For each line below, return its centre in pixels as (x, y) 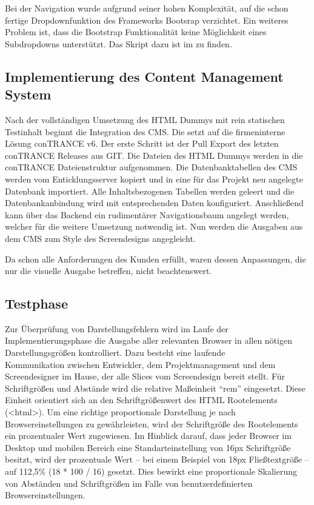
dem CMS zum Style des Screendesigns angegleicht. (100, 238)
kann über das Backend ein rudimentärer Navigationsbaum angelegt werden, (147, 214)
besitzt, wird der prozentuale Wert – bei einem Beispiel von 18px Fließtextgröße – (157, 459)
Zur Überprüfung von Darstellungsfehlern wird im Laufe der (117, 328)
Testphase (36, 303)
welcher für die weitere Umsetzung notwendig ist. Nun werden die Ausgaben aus (154, 226)
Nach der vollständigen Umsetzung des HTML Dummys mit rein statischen (145, 119)
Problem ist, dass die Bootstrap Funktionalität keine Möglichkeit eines (136, 32)
